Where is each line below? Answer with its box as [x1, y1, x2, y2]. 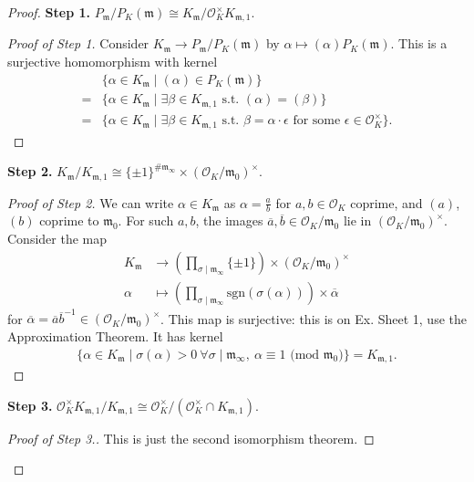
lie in [343, 211, 372, 230]
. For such [118, 211, 174, 230]
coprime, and [350, 193, 423, 212]
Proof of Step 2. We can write [7, 193, 174, 212]
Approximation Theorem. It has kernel [7, 327, 223, 346]
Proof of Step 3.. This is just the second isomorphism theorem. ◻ [7, 428, 375, 447]
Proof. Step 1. [7, 3, 90, 21]
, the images [195, 211, 263, 230]
